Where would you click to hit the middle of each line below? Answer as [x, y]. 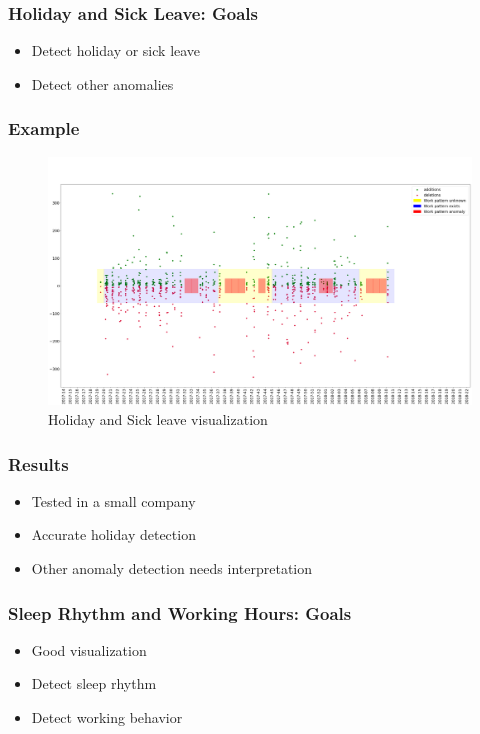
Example [44, 128]
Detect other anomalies [102, 83]
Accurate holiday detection [113, 534]
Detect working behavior [107, 717]
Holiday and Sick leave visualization [158, 419]
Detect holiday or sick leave [116, 50]
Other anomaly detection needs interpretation [172, 568]
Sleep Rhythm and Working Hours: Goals [180, 612]
